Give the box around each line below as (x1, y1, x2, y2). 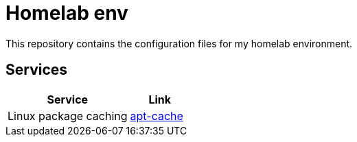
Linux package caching (8, 108, 128, 123)
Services (5, 61, 68, 79)
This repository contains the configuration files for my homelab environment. (5, 37, 353, 49)
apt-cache (130, 108, 183, 123)
